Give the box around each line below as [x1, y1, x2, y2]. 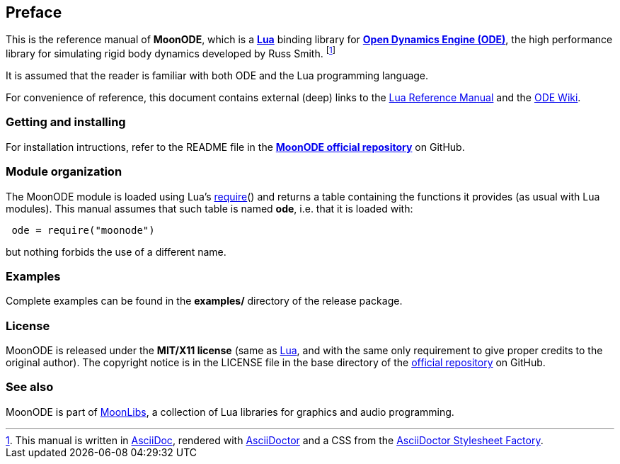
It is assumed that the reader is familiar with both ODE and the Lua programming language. [6, 69, 429, 82]
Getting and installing [6, 115, 126, 130]
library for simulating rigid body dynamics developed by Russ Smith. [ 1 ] [6, 45, 335, 60]
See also [6, 380, 54, 395]
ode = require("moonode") [11, 224, 155, 236]
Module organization [6, 164, 122, 179]
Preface [6, 4, 62, 21]
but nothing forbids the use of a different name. [6, 245, 226, 258]
